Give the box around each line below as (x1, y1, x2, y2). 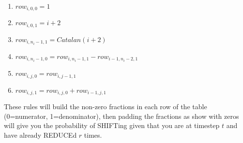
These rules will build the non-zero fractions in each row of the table (4, 101, 207, 111)
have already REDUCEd (4, 129, 77, 140)
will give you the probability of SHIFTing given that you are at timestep (4, 120, 220, 130)
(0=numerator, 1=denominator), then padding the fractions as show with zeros (4, 111, 239, 121)
